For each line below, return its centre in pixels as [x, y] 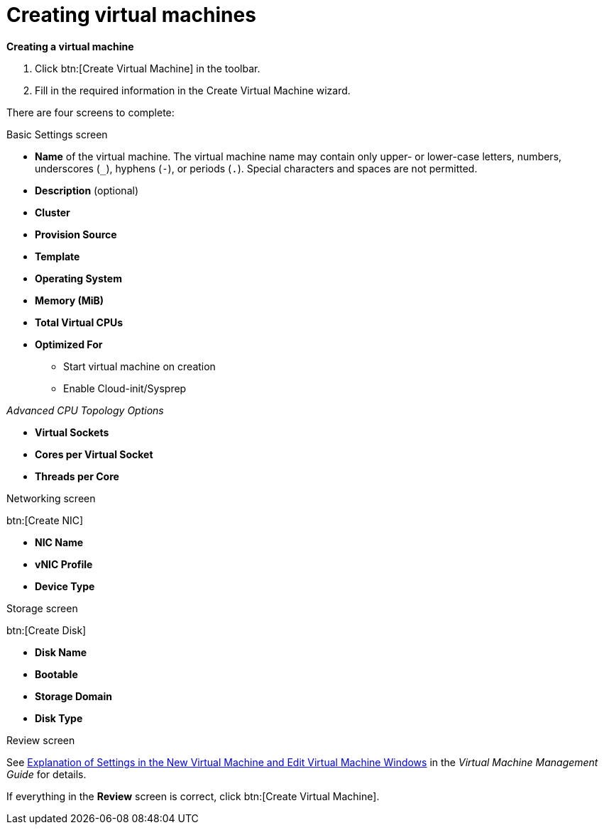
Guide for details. [46, 774]
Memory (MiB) [70, 300]
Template [57, 256]
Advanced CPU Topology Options [85, 410]
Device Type [65, 586]
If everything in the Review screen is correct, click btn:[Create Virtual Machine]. [193, 796]
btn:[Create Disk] [46, 630]
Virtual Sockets [72, 432]
